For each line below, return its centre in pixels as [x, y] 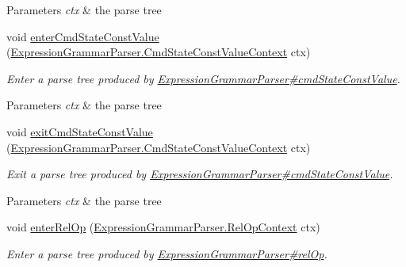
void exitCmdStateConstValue [80, 131]
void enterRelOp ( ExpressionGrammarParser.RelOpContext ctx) [163, 227]
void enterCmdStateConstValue [83, 36]
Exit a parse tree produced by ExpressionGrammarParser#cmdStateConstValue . [200, 174]
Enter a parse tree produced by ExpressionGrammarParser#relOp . [167, 253]
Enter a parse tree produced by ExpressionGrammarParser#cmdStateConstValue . [203, 78]
